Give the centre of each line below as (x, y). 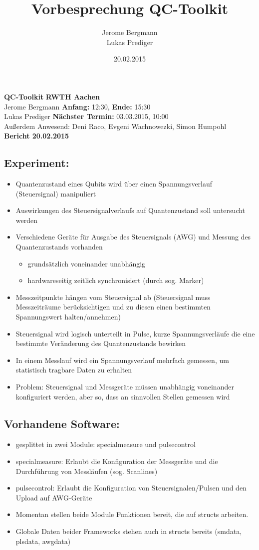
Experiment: (37, 163)
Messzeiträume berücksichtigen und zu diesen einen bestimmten (113, 307)
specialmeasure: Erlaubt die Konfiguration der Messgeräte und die (117, 461)
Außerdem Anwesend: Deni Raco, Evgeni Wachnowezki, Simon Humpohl (115, 126)
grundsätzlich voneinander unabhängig (87, 263)
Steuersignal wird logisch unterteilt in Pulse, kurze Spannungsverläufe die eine (135, 333)
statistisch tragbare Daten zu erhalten (74, 370)
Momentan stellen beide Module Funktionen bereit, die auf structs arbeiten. (132, 514)
